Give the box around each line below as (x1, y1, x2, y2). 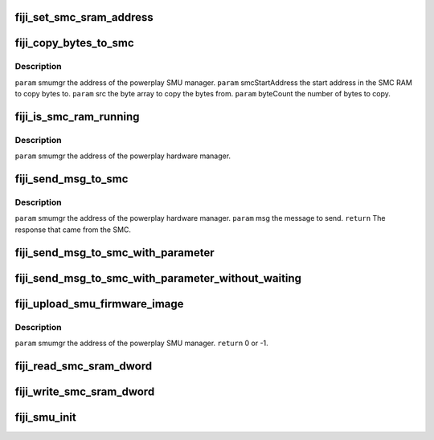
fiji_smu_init (14, 410, 76, 424)
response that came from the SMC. (14, 225, 132, 234)
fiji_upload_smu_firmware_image (14, 297, 184, 311)
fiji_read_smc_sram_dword (14, 359, 153, 373)
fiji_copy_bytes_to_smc (14, 36, 134, 50)
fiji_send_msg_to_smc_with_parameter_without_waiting (14, 271, 301, 285)
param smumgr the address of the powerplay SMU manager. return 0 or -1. (14, 338, 268, 348)
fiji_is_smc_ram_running (14, 109, 140, 124)
